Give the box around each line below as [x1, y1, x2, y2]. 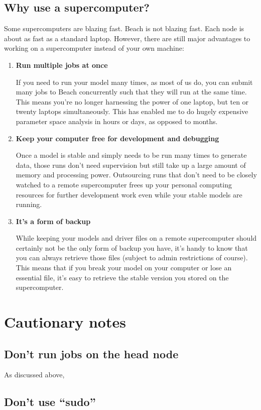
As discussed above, [4, 369, 65, 380]
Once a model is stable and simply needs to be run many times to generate [16, 150, 247, 160]
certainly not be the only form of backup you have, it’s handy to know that [16, 242, 248, 253]
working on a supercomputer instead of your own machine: [4, 43, 184, 53]
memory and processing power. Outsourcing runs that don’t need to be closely [16, 169, 257, 180]
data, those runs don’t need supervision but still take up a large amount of [16, 159, 246, 170]
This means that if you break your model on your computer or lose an [16, 262, 232, 273]
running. [16, 199, 42, 210]
